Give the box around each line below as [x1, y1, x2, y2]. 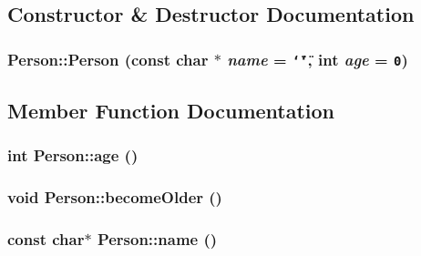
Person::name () [97, 227, 218, 250]
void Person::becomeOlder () [7, 185, 222, 208]
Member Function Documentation [7, 96, 335, 124]
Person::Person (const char [7, 47, 209, 70]
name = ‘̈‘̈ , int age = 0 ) [227, 47, 408, 70]
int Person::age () [7, 143, 139, 166]
